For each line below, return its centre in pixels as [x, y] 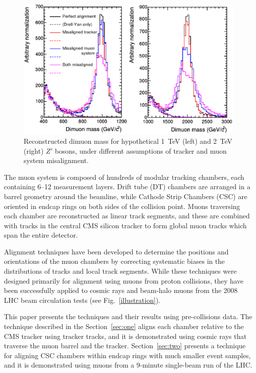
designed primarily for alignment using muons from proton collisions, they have [124, 280]
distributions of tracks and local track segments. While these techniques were [120, 271]
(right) [34, 150]
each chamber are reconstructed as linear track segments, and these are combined [127, 216]
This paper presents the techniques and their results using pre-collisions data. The [128, 316]
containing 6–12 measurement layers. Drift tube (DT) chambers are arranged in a [127, 186]
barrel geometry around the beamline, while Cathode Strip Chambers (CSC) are [126, 196]
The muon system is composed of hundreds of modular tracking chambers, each [124, 177]
